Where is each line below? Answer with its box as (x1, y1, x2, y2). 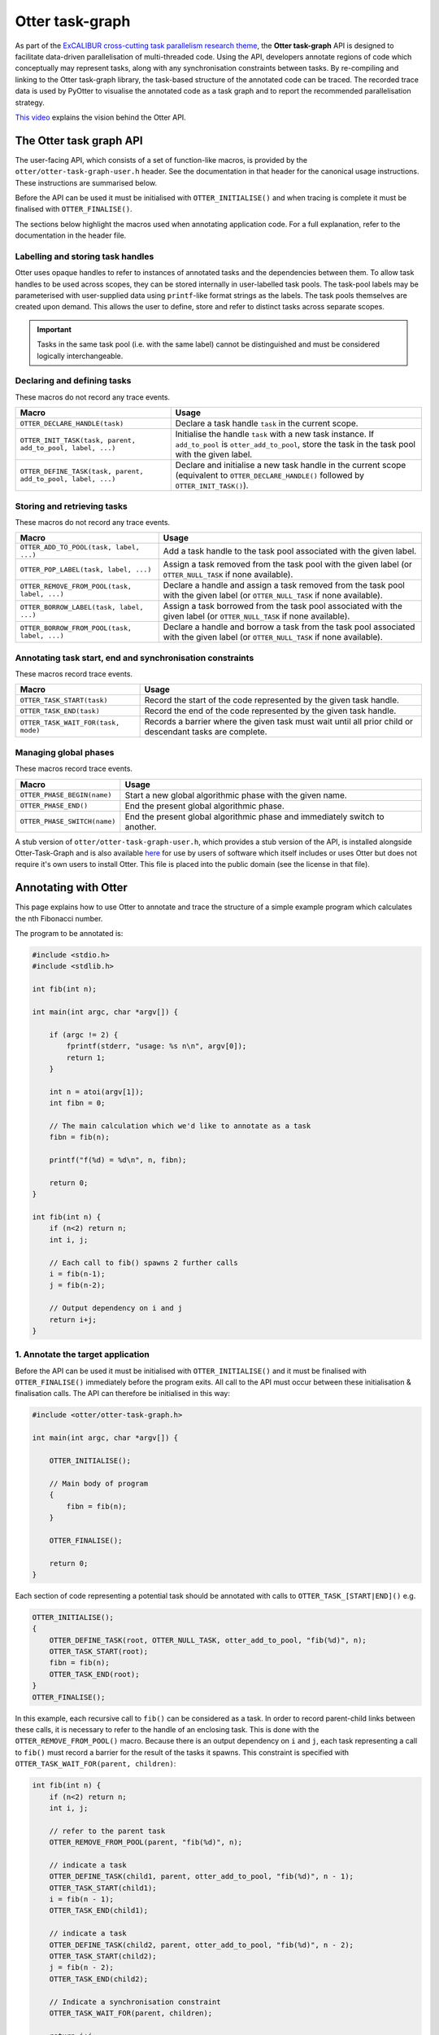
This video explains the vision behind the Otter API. (15, 112, 186, 122)
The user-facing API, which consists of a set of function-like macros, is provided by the (15, 155, 308, 164)
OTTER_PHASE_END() (20, 802, 89, 810)
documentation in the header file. (15, 230, 127, 240)
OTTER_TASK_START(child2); (49, 1951, 158, 1961)
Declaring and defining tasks (15, 375, 132, 387)
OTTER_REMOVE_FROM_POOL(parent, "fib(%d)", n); (49, 1838, 243, 1847)
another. (124, 821, 157, 832)
